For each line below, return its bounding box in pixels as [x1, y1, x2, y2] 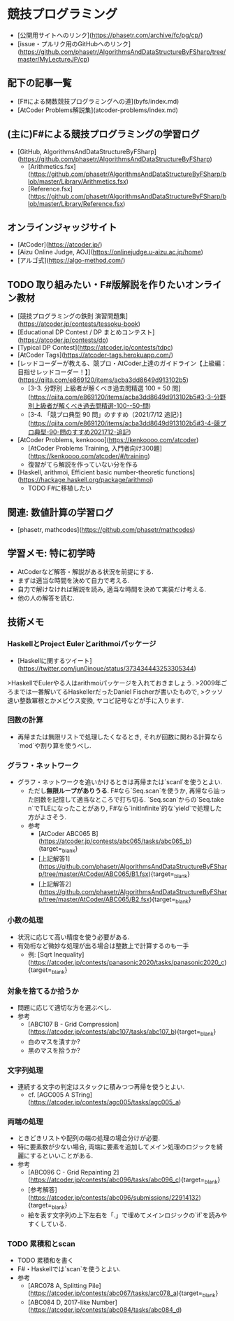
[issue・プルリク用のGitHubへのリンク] [17, 39, 131, 48]
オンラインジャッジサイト [7, 221, 117, 233]
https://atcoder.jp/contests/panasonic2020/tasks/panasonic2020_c [30, 958, 225, 966]
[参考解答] [27, 1186, 57, 1194]
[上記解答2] [38, 879, 72, 888]
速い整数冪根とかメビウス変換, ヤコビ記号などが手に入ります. [7, 696, 184, 704]
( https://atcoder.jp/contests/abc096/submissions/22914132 [27, 1193, 199, 1202]
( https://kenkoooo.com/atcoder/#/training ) [27, 452, 150, 460]
